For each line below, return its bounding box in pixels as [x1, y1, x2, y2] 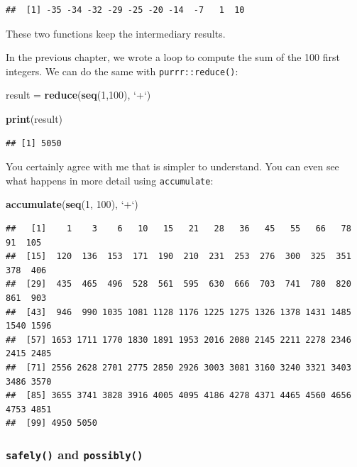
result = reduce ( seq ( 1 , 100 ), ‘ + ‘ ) [6, 87, 151, 102]
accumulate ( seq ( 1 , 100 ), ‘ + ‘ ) [6, 197, 138, 211]
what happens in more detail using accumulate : [6, 172, 214, 187]
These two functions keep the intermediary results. [6, 26, 226, 40]
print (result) [6, 111, 63, 126]
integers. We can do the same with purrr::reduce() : [6, 63, 238, 78]
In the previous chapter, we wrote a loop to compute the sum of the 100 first [6, 50, 340, 65]
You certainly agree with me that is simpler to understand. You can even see [6, 159, 339, 174]
